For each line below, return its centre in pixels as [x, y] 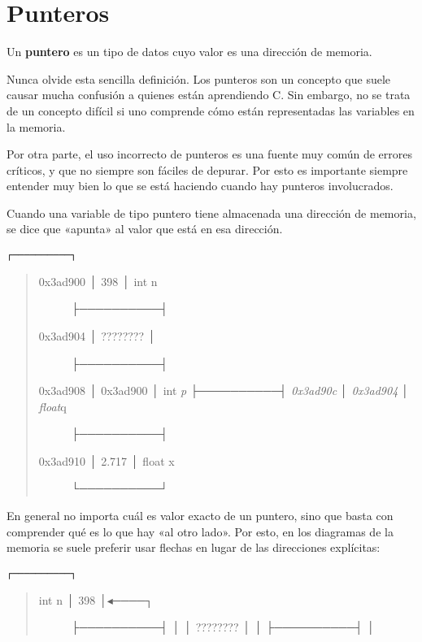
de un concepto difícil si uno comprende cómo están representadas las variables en [211, 110]
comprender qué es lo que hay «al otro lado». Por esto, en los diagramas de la [200, 531]
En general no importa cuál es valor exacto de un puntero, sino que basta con [200, 516]
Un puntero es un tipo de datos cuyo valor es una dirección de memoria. [189, 52]
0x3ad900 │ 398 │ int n [98, 281]
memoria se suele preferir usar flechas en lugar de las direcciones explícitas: [194, 547]
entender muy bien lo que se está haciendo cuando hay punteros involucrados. [200, 186]
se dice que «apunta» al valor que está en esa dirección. [145, 229]
